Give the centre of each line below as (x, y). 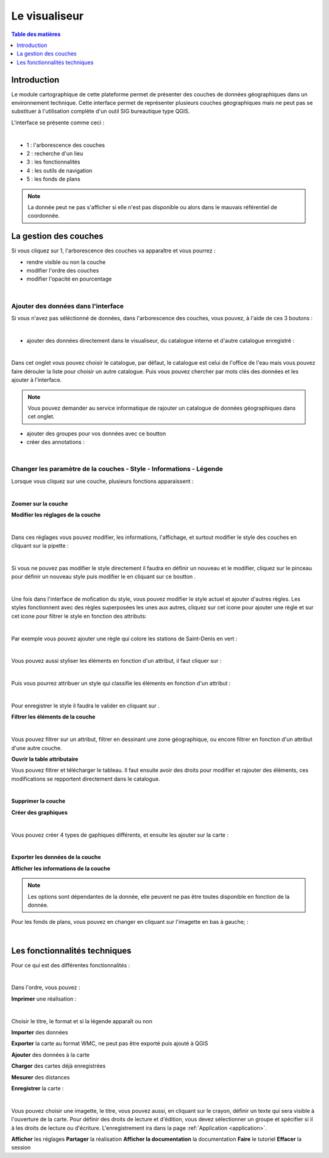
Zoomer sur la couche (40, 504)
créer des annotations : (55, 442)
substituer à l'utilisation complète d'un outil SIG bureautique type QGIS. (101, 111)
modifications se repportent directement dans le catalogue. (86, 779)
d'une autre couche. (37, 748)
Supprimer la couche (38, 801)
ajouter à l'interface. (37, 380)
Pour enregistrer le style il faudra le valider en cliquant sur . (85, 706)
